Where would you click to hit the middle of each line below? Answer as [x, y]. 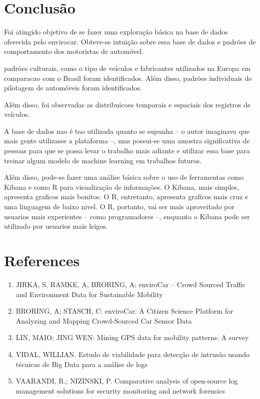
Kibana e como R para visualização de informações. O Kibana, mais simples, [122, 187]
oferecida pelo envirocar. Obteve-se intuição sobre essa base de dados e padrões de [130, 41]
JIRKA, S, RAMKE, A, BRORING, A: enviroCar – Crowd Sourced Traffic [130, 284]
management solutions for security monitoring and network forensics [120, 390]
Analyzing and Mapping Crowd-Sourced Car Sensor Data [104, 320]
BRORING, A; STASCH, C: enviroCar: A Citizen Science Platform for [124, 311]
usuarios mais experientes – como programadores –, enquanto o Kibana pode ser [127, 216]
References [42, 260]
